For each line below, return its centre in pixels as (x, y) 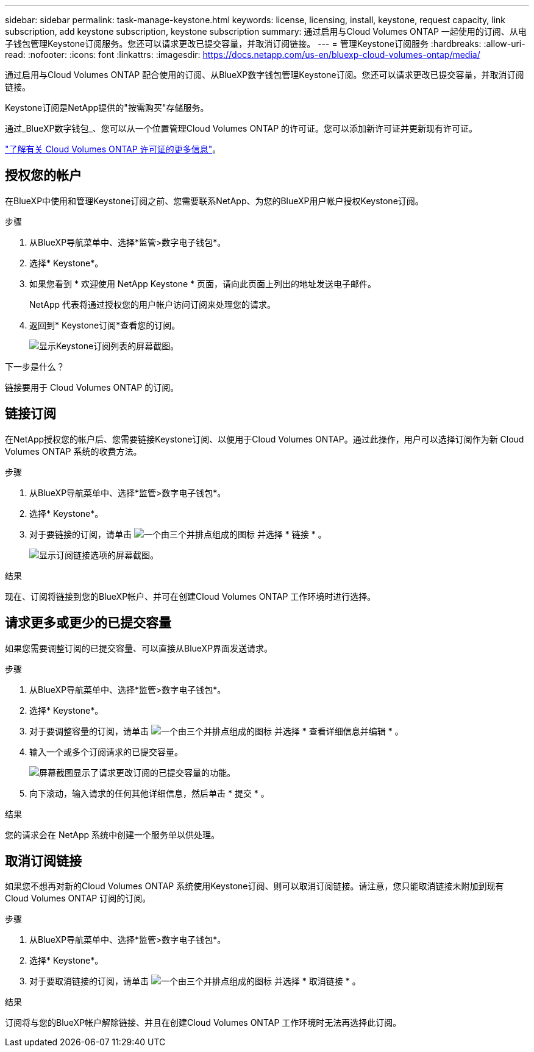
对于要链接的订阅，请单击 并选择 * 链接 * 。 (178, 534)
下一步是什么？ (35, 366)
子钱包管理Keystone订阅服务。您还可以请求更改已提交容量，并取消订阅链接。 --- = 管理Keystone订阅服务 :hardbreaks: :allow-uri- (265, 44)
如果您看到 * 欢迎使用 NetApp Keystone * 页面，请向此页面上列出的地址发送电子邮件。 (203, 283)
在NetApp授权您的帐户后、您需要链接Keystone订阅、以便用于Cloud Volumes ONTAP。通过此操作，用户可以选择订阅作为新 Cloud (265, 439)
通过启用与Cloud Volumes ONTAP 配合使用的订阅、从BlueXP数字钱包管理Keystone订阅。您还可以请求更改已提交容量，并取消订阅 (265, 75)
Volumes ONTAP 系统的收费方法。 (73, 451)
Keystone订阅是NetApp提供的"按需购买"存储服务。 (107, 108)
